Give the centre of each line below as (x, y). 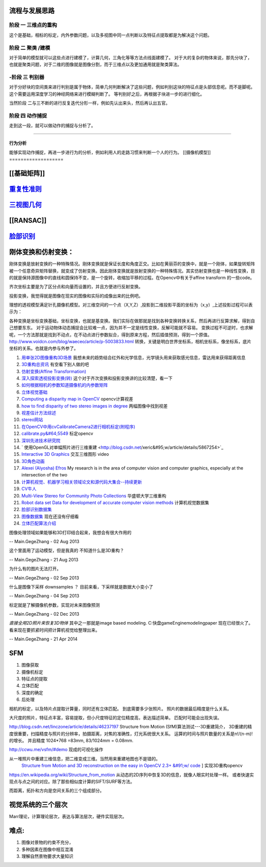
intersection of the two (44, 475)
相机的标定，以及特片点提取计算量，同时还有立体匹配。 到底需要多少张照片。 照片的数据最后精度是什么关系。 (120, 709)
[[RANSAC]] (28, 220)
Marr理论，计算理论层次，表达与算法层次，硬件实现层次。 (68, 817)
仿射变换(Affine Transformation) (54, 371)
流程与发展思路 (32, 11)
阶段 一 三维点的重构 (33, 25)
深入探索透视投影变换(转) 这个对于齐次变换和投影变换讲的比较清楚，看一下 (97, 378)
